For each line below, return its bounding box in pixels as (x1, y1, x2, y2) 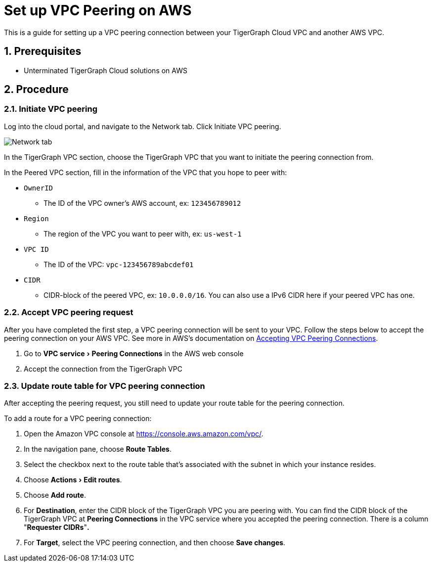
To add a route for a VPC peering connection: (4, 414, 152, 423)
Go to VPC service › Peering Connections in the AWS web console (24, 349, 244, 358)
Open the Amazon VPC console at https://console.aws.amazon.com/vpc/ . (24, 429, 263, 438)
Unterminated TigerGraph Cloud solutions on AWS (24, 66, 187, 75)
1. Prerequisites (4, 45, 82, 58)
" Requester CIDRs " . (24, 523, 89, 532)
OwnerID (24, 184, 53, 192)
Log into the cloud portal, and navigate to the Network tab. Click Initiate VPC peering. (4, 122, 281, 131)
